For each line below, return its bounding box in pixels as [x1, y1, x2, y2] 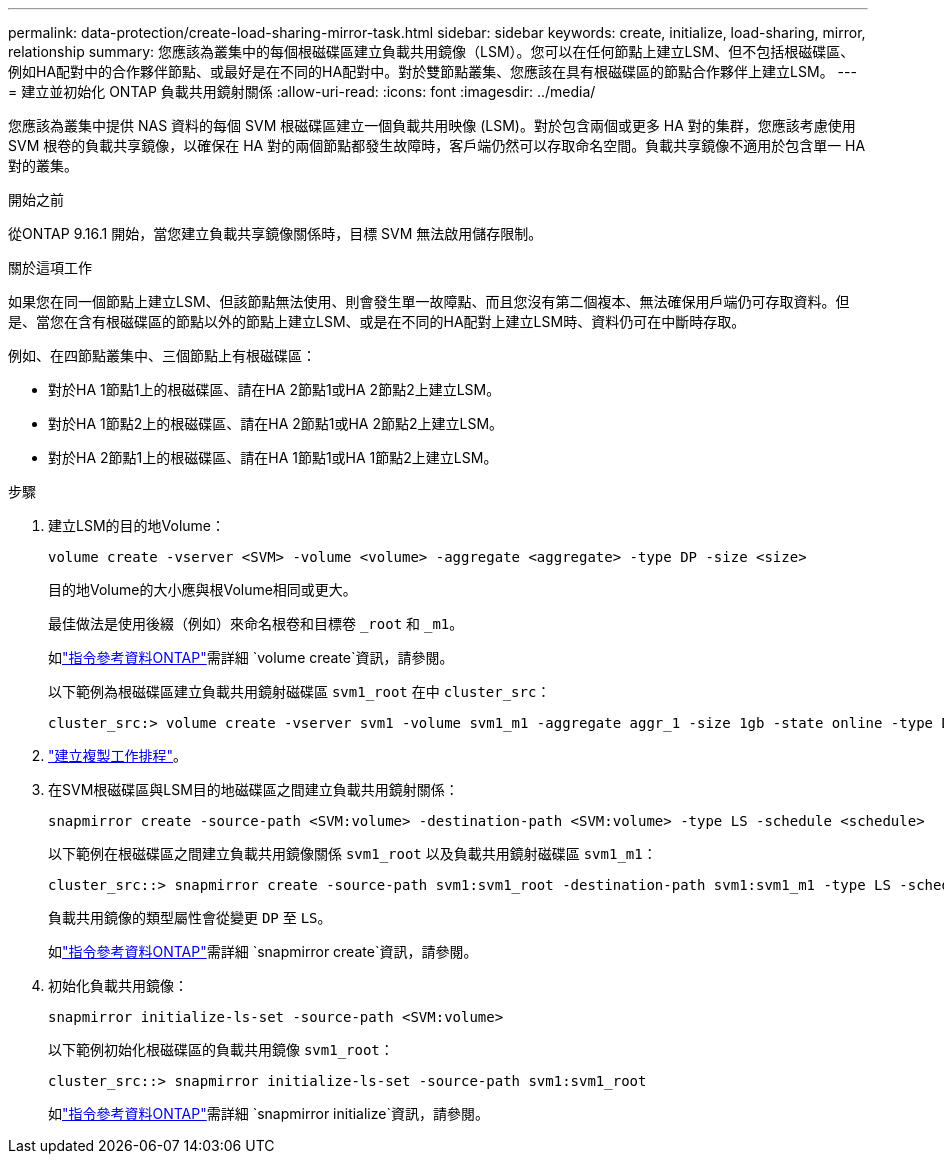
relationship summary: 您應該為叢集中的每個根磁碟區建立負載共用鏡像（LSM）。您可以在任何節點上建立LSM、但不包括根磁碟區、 [8, 43, 855, 60]
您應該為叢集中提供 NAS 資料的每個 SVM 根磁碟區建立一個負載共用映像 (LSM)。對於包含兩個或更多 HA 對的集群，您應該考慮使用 [8, 117, 856, 134]
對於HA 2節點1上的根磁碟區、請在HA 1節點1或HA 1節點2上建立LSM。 [48, 449, 498, 466]
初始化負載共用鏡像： [48, 977, 188, 994]
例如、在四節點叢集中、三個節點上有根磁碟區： [8, 347, 316, 364]
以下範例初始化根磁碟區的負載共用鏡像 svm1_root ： [48, 1041, 394, 1058]
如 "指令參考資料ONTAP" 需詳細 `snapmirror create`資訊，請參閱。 [48, 943, 478, 960]
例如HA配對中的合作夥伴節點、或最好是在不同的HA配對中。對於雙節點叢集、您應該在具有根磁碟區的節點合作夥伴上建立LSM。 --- [8, 63, 857, 80]
